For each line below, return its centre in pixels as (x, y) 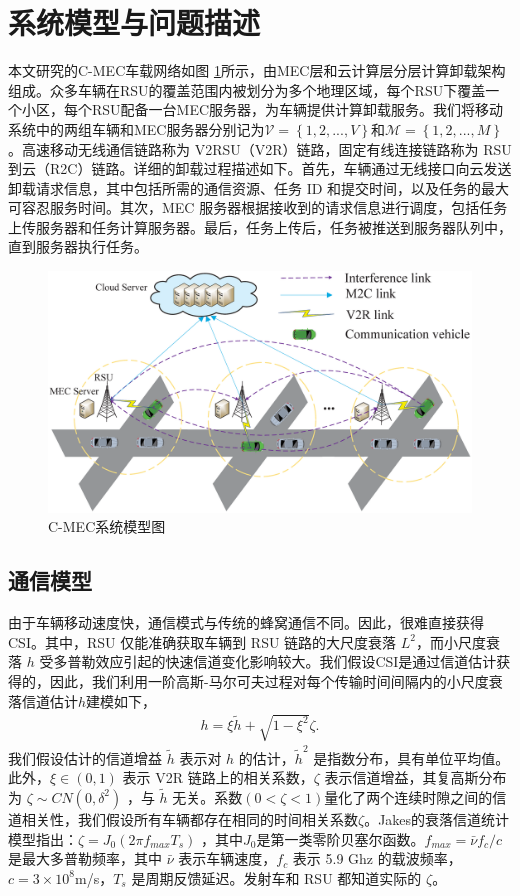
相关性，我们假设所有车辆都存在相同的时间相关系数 (189, 818)
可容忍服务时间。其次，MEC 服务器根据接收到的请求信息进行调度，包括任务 (258, 207)
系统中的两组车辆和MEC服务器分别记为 (136, 128)
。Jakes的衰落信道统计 (437, 818)
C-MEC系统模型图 (107, 526)
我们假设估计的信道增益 (85, 757)
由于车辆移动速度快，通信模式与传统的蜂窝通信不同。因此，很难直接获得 (246, 622)
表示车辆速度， (227, 858)
